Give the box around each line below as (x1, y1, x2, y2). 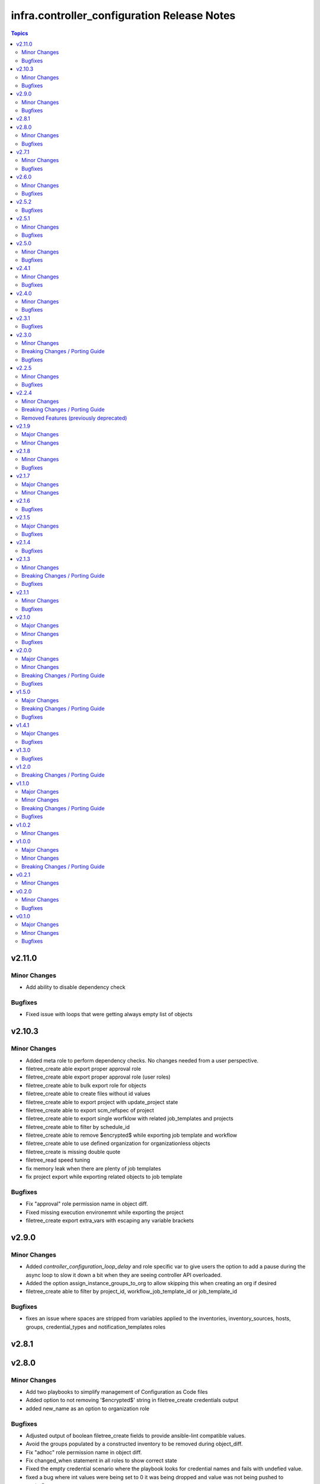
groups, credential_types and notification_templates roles (25, 1323, 166, 1330)
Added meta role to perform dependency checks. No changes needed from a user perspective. (25, 1057, 259, 1064)
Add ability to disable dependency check (25, 984, 126, 991)
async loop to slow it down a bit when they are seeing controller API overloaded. (25, 1271, 222, 1279)
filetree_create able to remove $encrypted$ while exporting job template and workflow (25, 1131, 238, 1139)
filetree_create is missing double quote (25, 1148, 121, 1155)
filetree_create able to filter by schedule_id (25, 1123, 130, 1130)
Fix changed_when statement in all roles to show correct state (25, 1457, 177, 1464)
